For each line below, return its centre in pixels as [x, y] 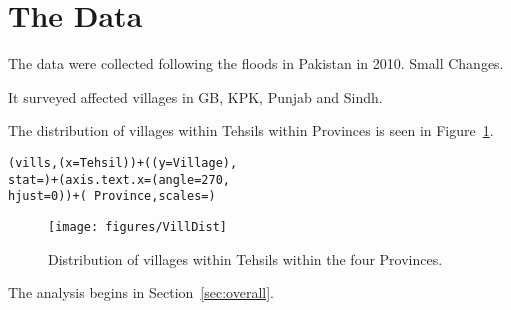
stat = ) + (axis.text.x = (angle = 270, [119, 179]
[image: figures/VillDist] [137, 226]
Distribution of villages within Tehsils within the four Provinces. [245, 258]
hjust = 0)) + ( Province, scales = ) [112, 196]
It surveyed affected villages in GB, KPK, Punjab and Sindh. [195, 96]
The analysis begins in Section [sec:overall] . [141, 292]
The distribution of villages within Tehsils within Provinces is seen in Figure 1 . [251, 130]
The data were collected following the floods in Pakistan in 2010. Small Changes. [256, 63]
